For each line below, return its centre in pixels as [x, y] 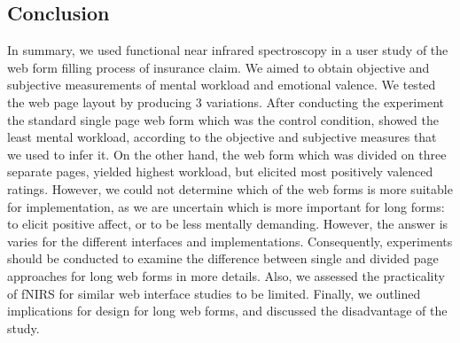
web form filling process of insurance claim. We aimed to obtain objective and [218, 67]
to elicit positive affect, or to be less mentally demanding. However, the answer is [228, 224]
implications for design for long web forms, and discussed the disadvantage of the [227, 311]
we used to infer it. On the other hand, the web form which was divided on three [227, 154]
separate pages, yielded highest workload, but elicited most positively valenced [220, 171]
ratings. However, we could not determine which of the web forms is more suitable [230, 188]
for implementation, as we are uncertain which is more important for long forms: [226, 206]
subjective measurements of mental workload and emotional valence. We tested [222, 85]
